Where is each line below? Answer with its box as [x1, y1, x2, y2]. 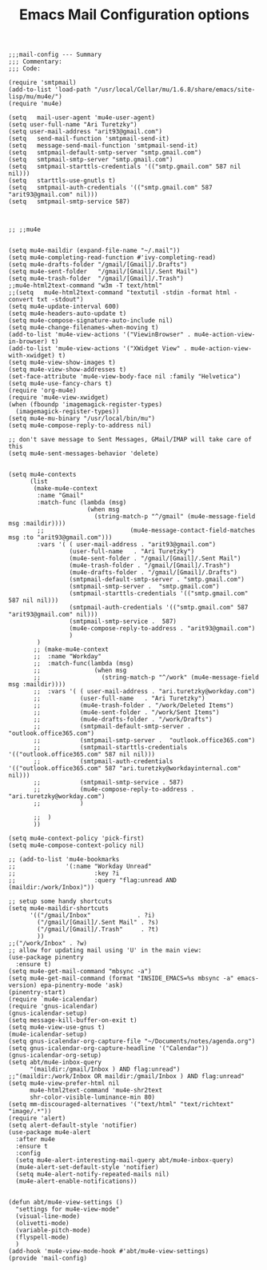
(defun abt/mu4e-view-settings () [8, 1198, 124, 1207]
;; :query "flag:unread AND [8, 877, 177, 885]
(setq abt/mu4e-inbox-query [8, 1058, 102, 1067]
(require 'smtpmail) [8, 78, 78, 87]
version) [8, 981, 38, 989]
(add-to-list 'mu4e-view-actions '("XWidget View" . [8, 345, 188, 353]
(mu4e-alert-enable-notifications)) [15, 1177, 137, 1185]
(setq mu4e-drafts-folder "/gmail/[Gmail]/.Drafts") [8, 261, 188, 269]
